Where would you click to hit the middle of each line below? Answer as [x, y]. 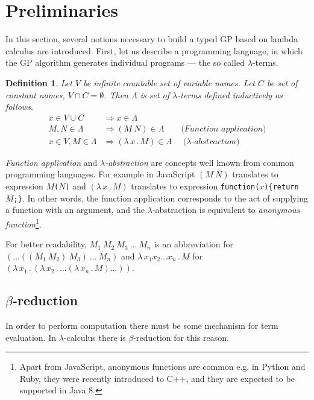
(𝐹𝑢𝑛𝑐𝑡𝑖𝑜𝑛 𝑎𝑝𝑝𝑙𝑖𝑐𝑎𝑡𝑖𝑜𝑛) [224, 129]
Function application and [52, 162]
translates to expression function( [195, 186]
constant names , [35, 94]
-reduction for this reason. [181, 337]
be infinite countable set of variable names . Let [169, 82]
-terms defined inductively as [230, 94]
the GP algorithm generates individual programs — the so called [125, 62]
